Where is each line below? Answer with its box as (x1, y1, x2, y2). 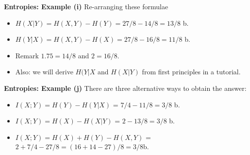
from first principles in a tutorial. (142, 67, 241, 77)
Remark (15, 50, 39, 60)
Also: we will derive (15, 67, 73, 77)
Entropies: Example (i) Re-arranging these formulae (4, 1, 168, 11)
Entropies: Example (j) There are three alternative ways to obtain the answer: (4, 83, 247, 93)
